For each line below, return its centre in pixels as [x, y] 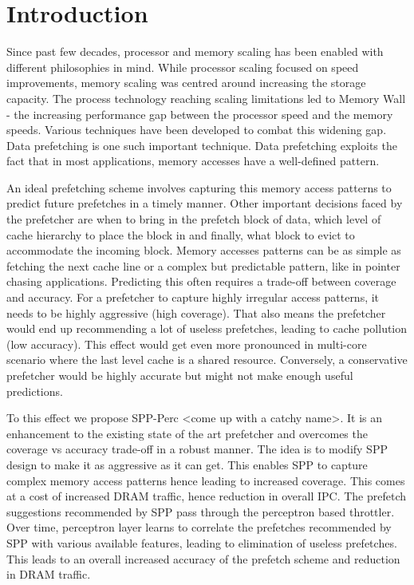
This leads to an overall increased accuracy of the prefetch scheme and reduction [203, 558]
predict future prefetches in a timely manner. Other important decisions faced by [205, 203]
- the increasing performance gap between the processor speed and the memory [200, 114]
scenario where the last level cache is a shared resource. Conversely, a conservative [207, 360]
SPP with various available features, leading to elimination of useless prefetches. [202, 542]
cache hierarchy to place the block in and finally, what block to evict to [181, 234]
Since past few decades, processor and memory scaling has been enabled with [195, 51]
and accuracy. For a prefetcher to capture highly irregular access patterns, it [193, 297]
